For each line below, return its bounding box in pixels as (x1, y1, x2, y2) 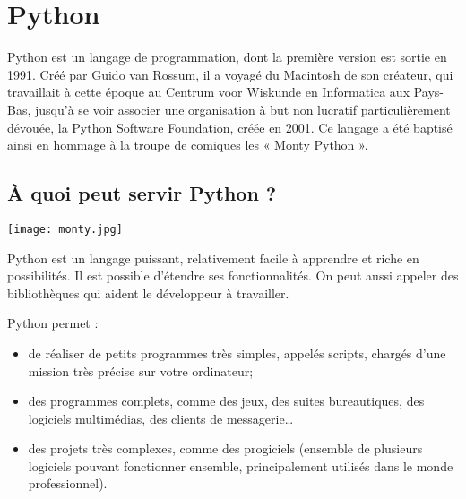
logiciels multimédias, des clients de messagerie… (28, 409, 294, 427)
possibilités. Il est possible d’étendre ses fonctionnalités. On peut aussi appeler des (7, 266, 459, 285)
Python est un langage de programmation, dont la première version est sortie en (7, 47, 447, 66)
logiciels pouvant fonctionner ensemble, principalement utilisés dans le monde (28, 456, 453, 475)
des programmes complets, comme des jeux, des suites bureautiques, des (28, 391, 425, 410)
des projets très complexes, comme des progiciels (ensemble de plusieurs (28, 439, 423, 458)
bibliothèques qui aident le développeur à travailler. (7, 283, 289, 302)
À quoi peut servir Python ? (7, 179, 277, 207)
